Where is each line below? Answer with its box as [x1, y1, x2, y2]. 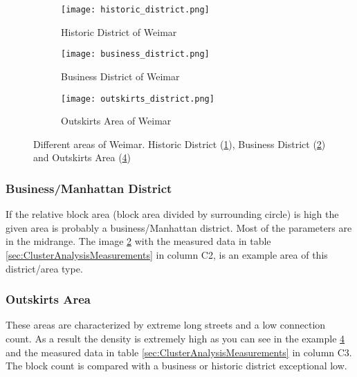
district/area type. [6, 261, 83, 275]
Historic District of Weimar [61, 24, 177, 39]
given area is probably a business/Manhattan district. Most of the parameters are [6, 220, 352, 235]
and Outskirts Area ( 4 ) [33, 150, 131, 165]
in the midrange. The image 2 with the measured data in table [6, 234, 271, 248]
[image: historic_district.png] [61, 5, 210, 15]
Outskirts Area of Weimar [61, 113, 172, 128]
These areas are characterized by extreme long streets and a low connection [6, 318, 326, 332]
